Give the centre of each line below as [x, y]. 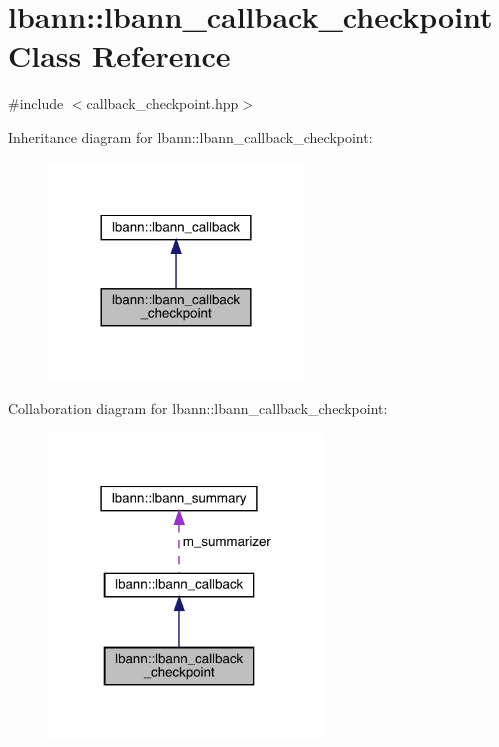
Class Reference [119, 55]
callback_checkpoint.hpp [162, 103]
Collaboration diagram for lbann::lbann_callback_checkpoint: [198, 407]
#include [36, 103]
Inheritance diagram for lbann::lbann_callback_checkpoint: [190, 136]
